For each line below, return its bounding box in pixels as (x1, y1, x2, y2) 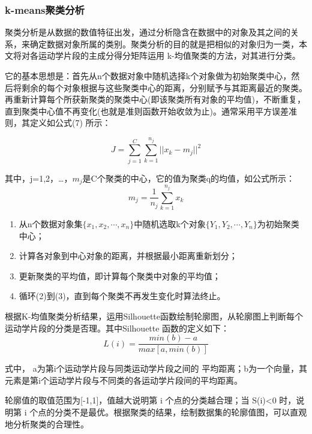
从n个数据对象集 (19, 217, 83, 230)
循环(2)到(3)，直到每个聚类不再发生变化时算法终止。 (19, 290, 226, 302)
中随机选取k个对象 (134, 217, 206, 230)
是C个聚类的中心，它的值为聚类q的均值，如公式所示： (82, 171, 295, 184)
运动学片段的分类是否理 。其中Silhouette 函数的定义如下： (5, 321, 230, 334)
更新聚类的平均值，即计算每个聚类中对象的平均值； (19, 269, 221, 282)
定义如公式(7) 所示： (29, 116, 111, 129)
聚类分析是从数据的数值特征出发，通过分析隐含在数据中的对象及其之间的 (5, 26, 290, 38)
